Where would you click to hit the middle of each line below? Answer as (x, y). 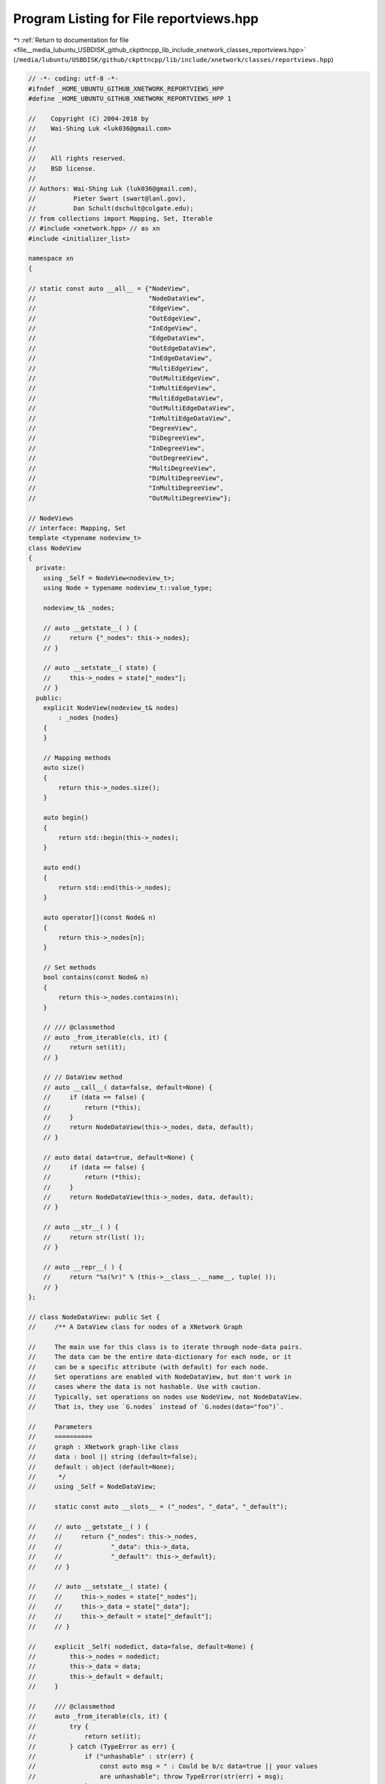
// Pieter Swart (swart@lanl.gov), (107, 199)
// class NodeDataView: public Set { (94, 1317)
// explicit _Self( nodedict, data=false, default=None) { (141, 1646)
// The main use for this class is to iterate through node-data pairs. (165, 1347)
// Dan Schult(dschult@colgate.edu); (111, 208)
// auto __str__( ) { (81, 1227)
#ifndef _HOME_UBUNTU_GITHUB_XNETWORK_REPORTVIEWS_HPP (126, 88)
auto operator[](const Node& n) (100, 918)
